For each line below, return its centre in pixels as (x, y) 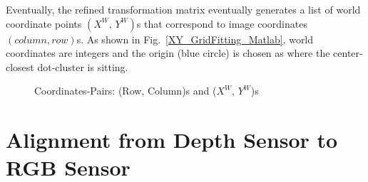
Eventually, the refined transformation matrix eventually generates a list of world (183, 9)
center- (348, 53)
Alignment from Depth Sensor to (172, 140)
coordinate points (44, 23)
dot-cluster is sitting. (83, 66)
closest (20, 66)
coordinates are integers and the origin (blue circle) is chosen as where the (168, 53)
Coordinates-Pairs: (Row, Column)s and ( (126, 91)
